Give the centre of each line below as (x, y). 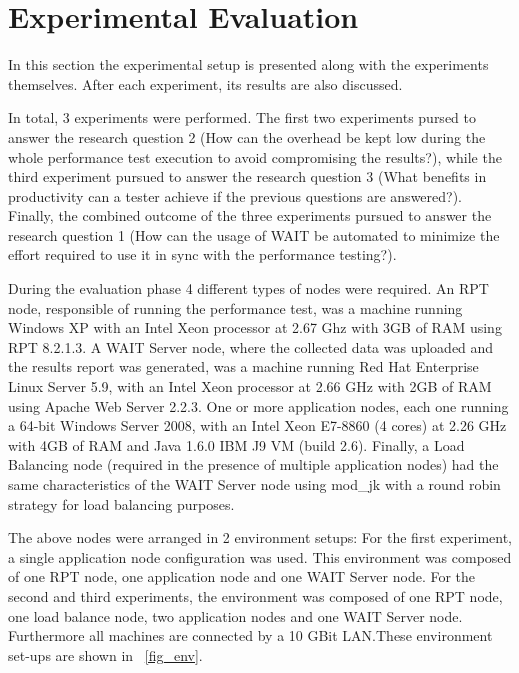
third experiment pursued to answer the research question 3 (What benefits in (247, 176)
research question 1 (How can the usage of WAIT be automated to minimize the (254, 234)
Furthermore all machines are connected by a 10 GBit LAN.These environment (250, 635)
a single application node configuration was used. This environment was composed (260, 556)
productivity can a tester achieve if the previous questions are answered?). (235, 195)
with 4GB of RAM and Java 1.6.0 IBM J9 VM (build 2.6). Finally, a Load (236, 444)
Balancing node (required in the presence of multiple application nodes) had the (253, 464)
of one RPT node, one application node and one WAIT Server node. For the (242, 576)
